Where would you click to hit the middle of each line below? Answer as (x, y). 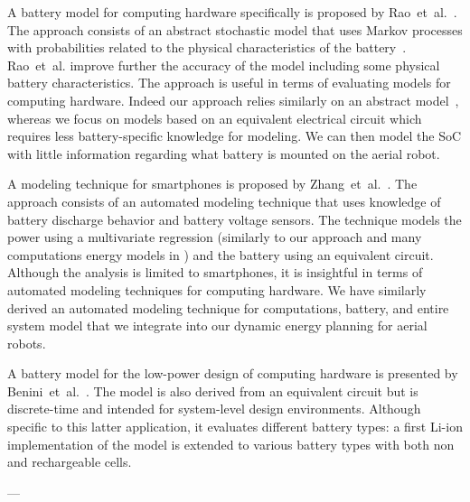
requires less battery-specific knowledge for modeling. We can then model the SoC (235, 136)
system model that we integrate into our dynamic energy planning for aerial (217, 325)
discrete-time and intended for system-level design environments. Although (214, 409)
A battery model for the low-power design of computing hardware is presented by (233, 373)
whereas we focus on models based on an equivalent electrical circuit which (215, 118)
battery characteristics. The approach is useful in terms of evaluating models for (229, 83)
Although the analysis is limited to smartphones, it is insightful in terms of (215, 272)
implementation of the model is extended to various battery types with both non (231, 444)
